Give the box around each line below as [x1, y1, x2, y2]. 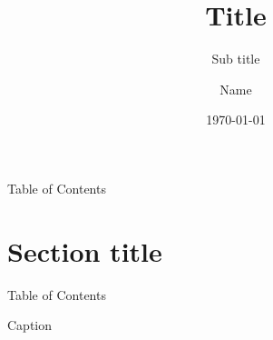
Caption [7, 315, 53, 335]
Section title [7, 232, 162, 269]
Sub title [211, 49, 260, 68]
